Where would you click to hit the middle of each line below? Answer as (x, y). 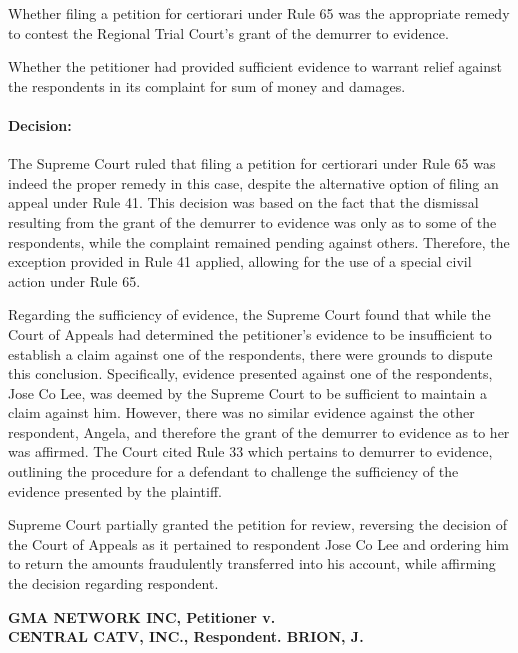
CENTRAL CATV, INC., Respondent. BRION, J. (186, 636)
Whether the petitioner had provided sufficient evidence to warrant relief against (255, 66)
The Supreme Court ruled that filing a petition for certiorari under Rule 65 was (252, 163)
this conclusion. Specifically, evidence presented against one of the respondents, (250, 373)
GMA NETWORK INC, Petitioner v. (142, 616)
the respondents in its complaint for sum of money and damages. (207, 85)
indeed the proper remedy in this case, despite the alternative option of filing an (253, 182)
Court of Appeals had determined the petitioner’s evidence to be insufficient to (250, 333)
